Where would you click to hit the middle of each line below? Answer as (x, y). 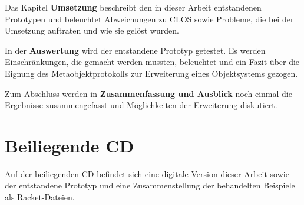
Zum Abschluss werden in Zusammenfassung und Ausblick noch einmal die (148, 93)
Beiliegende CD (70, 145)
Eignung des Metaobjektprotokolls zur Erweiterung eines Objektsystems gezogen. (151, 73)
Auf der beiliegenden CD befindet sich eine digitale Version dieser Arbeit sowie (147, 173)
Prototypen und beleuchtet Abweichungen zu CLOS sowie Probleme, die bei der (149, 19)
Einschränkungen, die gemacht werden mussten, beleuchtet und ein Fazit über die (152, 62)
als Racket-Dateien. (40, 197)
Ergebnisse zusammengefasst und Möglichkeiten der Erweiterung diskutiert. (141, 105)
